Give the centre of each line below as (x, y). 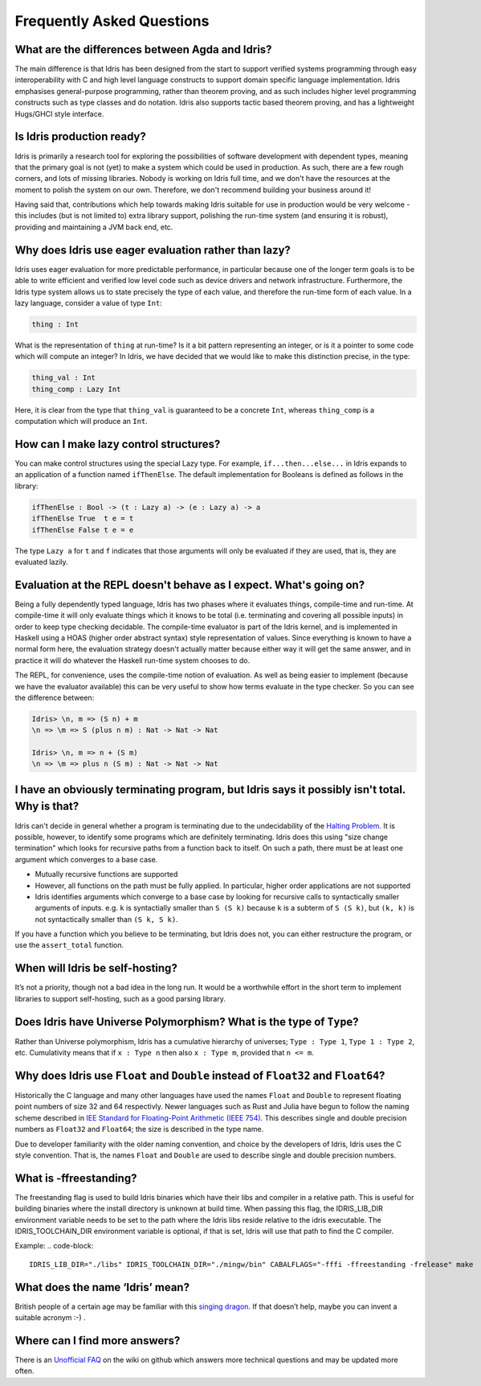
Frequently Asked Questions (112, 21)
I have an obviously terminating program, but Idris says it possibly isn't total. (210, 790)
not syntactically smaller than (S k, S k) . (106, 919)
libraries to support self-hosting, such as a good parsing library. (120, 998)
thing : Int (55, 324)
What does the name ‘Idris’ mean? (102, 1287)
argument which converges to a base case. (86, 859)
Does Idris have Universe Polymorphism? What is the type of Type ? (187, 1022)
